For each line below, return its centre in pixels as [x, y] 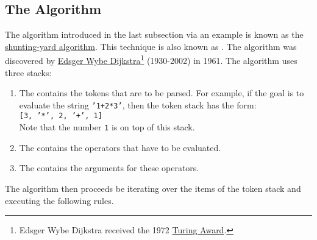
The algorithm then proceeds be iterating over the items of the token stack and [153, 188]
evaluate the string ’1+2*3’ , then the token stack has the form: [138, 104]
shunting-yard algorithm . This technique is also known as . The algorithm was [151, 46]
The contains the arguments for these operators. [109, 168]
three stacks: [28, 72]
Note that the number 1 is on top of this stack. [107, 127]
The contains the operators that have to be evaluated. [120, 147]
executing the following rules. [59, 200]
